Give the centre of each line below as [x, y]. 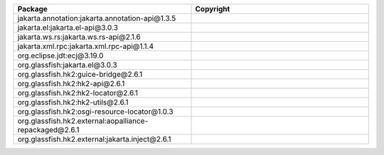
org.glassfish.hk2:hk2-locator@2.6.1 [78, 93]
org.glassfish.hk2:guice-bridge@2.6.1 [80, 74]
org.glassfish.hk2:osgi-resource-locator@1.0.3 [95, 112]
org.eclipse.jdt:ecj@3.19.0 [60, 55]
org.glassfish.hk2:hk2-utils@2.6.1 [73, 102]
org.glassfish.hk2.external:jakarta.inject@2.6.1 [94, 139]
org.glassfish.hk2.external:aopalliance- [83, 121]
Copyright [213, 9]
